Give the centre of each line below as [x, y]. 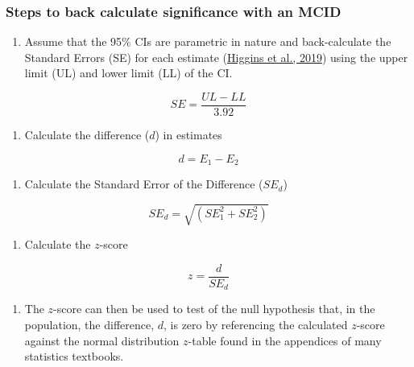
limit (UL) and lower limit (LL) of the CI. [128, 73]
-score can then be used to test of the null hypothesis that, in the [214, 309]
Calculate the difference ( [87, 135]
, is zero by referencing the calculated [256, 324]
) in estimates [188, 135]
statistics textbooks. [74, 356]
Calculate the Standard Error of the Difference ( [144, 184]
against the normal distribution [102, 340]
